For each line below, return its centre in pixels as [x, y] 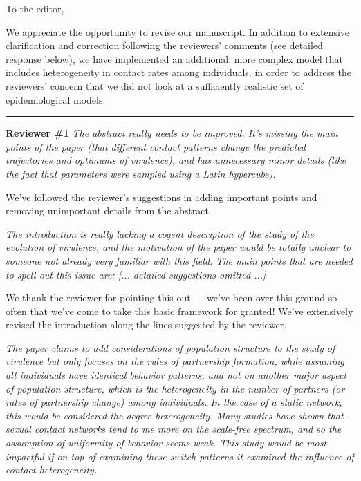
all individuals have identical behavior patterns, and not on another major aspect [176, 375]
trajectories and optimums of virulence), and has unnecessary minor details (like [176, 160]
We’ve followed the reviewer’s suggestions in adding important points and [161, 197]
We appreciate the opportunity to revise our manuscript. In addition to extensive [178, 31]
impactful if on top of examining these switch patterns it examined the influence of [180, 456]
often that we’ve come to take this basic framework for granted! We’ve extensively [179, 311]
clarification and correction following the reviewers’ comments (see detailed [164, 45]
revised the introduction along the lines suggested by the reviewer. [146, 324]
